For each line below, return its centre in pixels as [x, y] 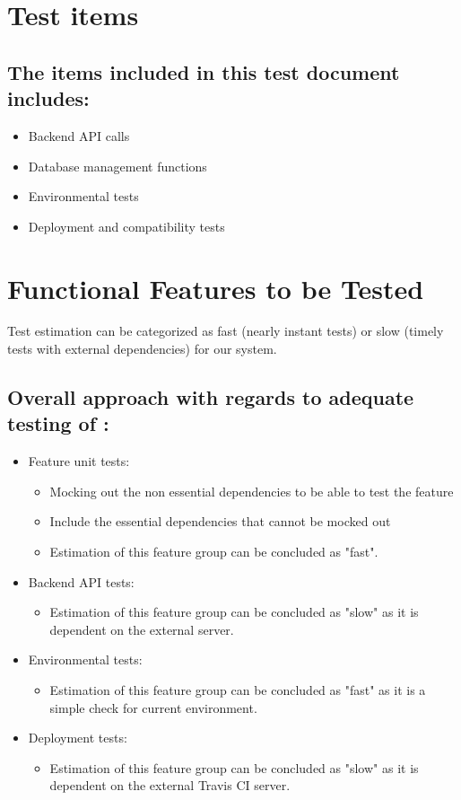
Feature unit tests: [79, 461]
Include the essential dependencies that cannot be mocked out [220, 521]
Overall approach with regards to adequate [211, 397]
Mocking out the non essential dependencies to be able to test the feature [252, 491]
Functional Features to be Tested [216, 288]
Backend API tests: [81, 581]
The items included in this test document [204, 71]
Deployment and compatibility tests [126, 226]
